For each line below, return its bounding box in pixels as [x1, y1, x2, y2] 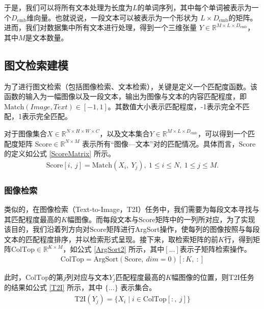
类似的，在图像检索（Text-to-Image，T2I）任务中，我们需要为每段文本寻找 [4, 203, 252, 214]
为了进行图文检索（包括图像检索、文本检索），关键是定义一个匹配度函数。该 [4, 81, 257, 91]
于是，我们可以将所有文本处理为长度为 [4, 2, 133, 12]
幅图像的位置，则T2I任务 [171, 271, 254, 282]
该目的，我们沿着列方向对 [4, 224, 90, 234]
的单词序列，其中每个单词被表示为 [137, 2, 252, 12]
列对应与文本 [66, 271, 109, 282]
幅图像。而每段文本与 [67, 213, 139, 224]
